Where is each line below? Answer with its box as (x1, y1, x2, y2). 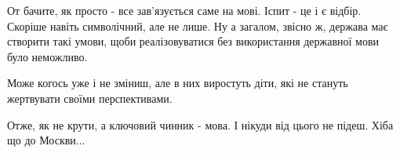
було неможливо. (7, 48, 88, 64)
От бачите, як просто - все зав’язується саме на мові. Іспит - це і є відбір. (7, 2, 362, 18)
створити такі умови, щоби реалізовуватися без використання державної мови (7, 33, 380, 49)
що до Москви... (7, 132, 85, 148)
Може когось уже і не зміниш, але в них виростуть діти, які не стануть (7, 75, 348, 91)
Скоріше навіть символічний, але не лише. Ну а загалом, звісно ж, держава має (7, 17, 388, 34)
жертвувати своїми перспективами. (7, 89, 173, 106)
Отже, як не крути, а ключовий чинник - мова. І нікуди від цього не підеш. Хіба (7, 116, 394, 133)
